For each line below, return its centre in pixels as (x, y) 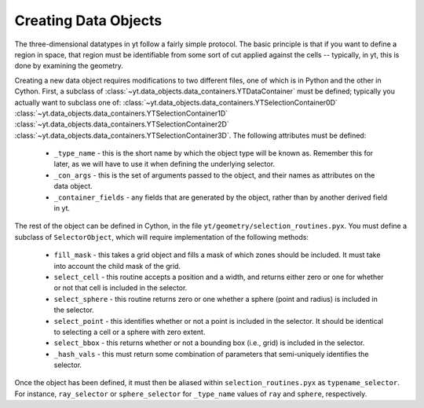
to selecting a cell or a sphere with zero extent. (130, 332)
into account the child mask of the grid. (117, 266)
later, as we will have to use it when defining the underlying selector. (164, 164)
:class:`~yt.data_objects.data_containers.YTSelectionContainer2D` (122, 124)
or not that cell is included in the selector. (121, 288)
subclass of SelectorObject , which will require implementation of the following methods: (162, 237)
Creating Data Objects (88, 20)
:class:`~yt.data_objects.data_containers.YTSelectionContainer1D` (121, 113)
